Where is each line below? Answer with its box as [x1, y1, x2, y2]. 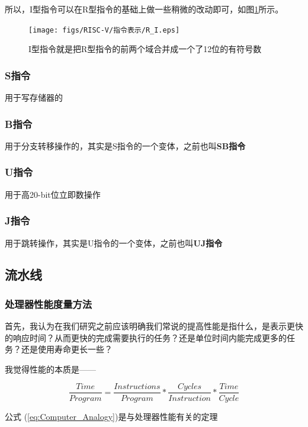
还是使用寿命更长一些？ [21, 343, 113, 355]
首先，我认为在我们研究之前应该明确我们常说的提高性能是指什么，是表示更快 [5, 320, 303, 332]
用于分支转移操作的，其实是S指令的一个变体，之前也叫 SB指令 [5, 139, 246, 152]
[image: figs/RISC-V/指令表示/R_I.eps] [28, 25, 180, 34]
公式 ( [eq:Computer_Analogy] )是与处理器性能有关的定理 [5, 410, 218, 422]
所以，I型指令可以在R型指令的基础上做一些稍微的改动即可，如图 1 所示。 [5, 3, 284, 15]
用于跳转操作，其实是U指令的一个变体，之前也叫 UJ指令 [5, 236, 223, 249]
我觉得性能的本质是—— [5, 362, 96, 375]
